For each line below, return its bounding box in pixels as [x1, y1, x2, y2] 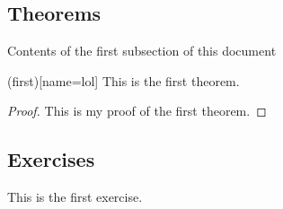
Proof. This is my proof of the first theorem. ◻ [7, 101, 267, 120]
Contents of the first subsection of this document [7, 41, 277, 60]
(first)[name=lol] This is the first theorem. [7, 71, 240, 90]
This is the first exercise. [7, 187, 143, 206]
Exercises [7, 145, 95, 173]
